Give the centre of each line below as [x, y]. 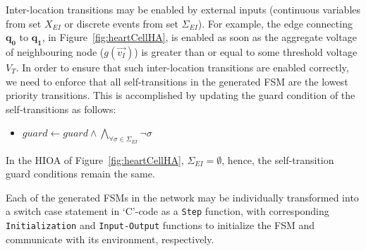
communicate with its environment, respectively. [110, 239]
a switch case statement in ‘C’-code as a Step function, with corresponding [167, 211]
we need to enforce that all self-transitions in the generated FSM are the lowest [177, 81]
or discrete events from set [121, 23]
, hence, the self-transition [278, 159]
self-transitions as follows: [61, 109]
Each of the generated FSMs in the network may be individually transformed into [182, 197]
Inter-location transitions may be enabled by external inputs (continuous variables [183, 9]
